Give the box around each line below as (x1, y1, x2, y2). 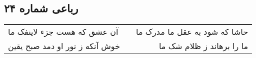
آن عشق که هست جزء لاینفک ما (8, 26, 118, 38)
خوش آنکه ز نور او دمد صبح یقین (8, 40, 120, 52)
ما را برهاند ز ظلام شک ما (158, 40, 248, 52)
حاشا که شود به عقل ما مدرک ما (136, 26, 248, 38)
